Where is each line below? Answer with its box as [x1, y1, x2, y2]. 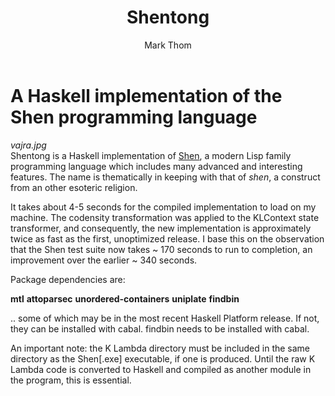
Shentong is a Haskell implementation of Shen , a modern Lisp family [10, 149, 292, 161]
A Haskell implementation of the [10, 84, 283, 107]
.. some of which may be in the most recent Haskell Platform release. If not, [10, 312, 320, 324]
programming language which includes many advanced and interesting [10, 160, 303, 172]
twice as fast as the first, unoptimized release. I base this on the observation [10, 232, 325, 245]
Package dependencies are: [10, 273, 126, 285]
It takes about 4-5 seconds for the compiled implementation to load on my [10, 201, 317, 213]
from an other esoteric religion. [10, 181, 138, 193]
